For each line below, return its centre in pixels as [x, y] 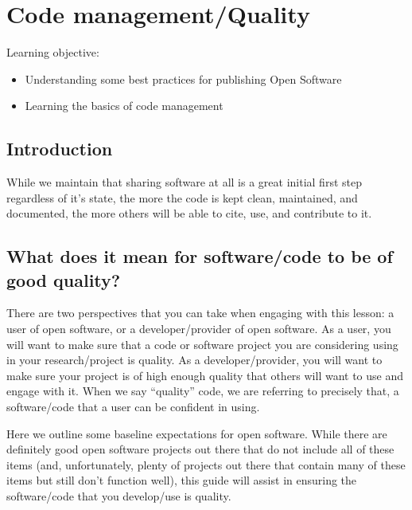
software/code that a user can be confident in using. [133, 407]
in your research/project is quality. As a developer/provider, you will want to [194, 360]
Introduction [60, 149]
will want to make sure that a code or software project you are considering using [202, 344]
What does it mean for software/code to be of [200, 256]
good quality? [64, 279]
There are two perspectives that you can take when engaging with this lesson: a [200, 313]
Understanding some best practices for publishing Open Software [183, 78]
